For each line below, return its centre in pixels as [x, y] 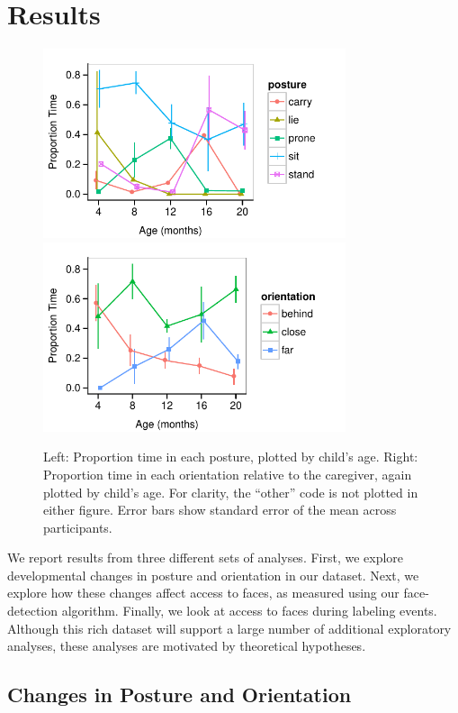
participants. [78, 527]
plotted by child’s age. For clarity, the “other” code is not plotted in [231, 492]
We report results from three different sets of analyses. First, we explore [206, 558]
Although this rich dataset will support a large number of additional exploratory [229, 628]
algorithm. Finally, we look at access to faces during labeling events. [249, 611]
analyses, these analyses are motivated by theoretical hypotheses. [187, 646]
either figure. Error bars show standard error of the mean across [220, 510]
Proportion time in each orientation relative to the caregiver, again [228, 474]
